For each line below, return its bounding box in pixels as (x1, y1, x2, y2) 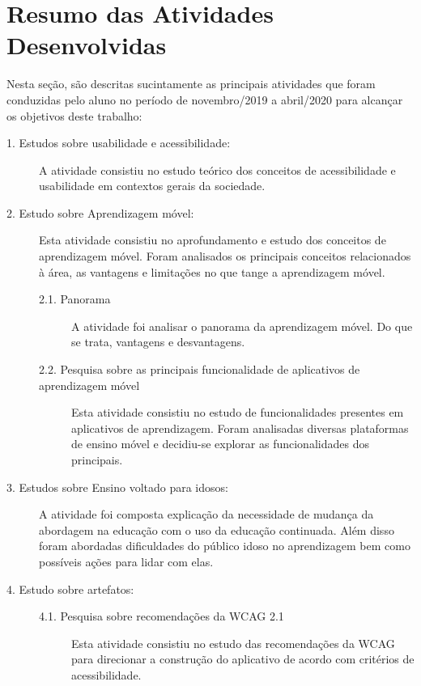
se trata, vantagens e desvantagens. (71, 333, 245, 350)
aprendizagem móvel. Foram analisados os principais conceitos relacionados (39, 248, 411, 265)
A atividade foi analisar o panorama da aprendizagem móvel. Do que (71, 317, 413, 334)
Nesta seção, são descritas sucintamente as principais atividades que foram (6, 75, 376, 92)
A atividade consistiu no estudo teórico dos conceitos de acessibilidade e (39, 161, 396, 178)
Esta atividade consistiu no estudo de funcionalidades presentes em (71, 404, 404, 421)
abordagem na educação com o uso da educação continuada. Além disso (39, 521, 394, 538)
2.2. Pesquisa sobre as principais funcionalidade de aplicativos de (39, 361, 360, 378)
